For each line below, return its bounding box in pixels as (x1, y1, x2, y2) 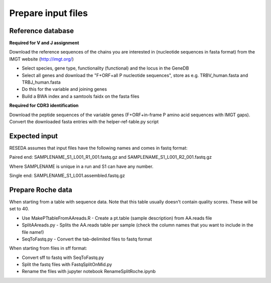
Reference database (9, 27, 74, 35)
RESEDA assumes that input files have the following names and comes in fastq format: (9, 145, 188, 151)
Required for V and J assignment (9, 40, 79, 46)
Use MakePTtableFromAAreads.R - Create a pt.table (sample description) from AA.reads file (22, 215, 212, 221)
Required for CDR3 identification (9, 103, 79, 109)
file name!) (22, 229, 44, 235)
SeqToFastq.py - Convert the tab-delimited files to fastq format (22, 236, 153, 242)
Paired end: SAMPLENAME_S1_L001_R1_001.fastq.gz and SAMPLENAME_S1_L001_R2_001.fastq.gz (9, 154, 212, 160)
